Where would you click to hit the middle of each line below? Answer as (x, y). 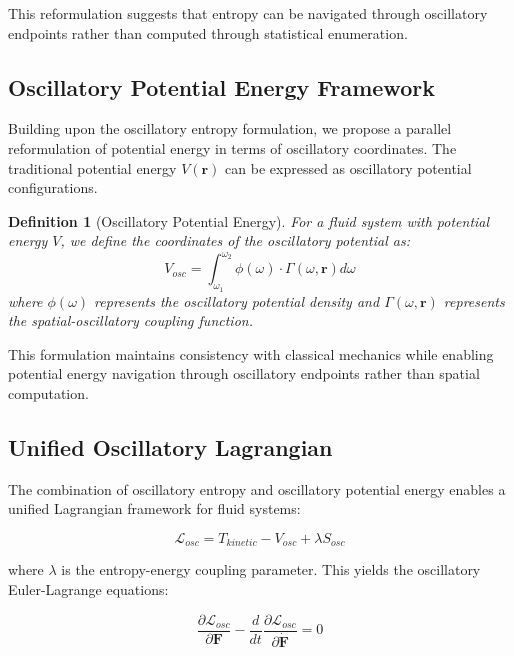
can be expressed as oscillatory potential (348, 167)
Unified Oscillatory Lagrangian (170, 447)
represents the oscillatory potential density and (237, 300)
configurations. (53, 187)
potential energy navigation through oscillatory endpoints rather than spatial (244, 373)
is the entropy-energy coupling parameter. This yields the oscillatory (271, 569)
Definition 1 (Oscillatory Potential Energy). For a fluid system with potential (249, 220)
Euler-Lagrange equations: (88, 589)
